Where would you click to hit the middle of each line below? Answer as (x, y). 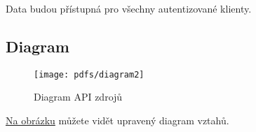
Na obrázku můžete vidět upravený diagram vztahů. (117, 120)
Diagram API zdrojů (78, 97)
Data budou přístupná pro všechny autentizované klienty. (129, 8)
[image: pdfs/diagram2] (89, 74)
